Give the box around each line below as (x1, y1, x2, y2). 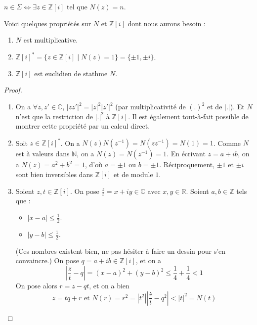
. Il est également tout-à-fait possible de (128, 111, 249, 121)
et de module (113, 169, 153, 179)
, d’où (85, 159, 102, 170)
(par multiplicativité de (115, 101, 186, 112)
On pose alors (15, 280, 57, 291)
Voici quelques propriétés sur (4, 18, 91, 28)
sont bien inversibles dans (15, 169, 93, 179)
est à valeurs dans (15, 148, 70, 159)
